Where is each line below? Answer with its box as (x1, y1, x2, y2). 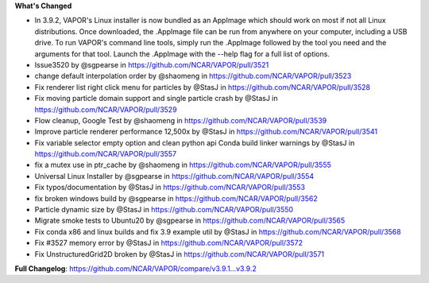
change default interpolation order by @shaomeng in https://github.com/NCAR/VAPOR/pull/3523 (34, 72, 352, 81)
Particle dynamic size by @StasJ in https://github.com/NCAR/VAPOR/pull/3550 (34, 205, 294, 215)
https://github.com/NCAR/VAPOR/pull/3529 (34, 104, 178, 114)
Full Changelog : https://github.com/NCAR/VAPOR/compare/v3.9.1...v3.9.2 (14, 263, 257, 273)
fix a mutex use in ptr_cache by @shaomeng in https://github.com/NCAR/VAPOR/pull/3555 (34, 160, 331, 170)
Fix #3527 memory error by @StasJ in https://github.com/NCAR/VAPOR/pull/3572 (34, 238, 303, 248)
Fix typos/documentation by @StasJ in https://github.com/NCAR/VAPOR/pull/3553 (34, 183, 306, 192)
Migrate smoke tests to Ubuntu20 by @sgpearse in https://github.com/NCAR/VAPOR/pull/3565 (34, 215, 346, 226)
